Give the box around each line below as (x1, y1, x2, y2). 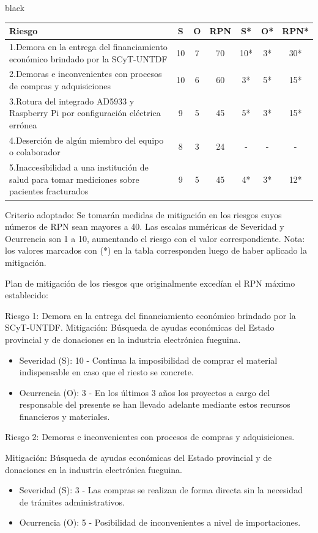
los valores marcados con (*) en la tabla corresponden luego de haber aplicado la (5, 244, 307, 257)
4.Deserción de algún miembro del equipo (9, 133, 164, 146)
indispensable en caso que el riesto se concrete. (19, 366, 194, 378)
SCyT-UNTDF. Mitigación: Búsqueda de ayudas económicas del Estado (5, 321, 275, 334)
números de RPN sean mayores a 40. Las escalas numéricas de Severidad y (5, 220, 284, 233)
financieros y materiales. (19, 410, 110, 422)
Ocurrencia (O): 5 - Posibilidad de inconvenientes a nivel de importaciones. (19, 516, 301, 529)
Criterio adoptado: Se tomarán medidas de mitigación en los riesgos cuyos (5, 208, 282, 221)
